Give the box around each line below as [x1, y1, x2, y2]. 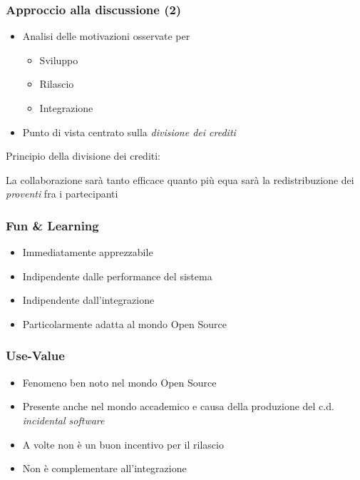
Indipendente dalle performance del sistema [22, 268, 212, 283]
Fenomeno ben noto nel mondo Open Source [22, 374, 217, 389]
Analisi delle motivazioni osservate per [22, 29, 190, 44]
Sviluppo [39, 52, 78, 67]
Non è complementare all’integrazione [22, 461, 187, 476]
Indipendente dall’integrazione [22, 292, 155, 307]
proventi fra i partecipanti [6, 186, 118, 201]
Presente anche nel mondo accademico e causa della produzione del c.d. [22, 399, 334, 414]
